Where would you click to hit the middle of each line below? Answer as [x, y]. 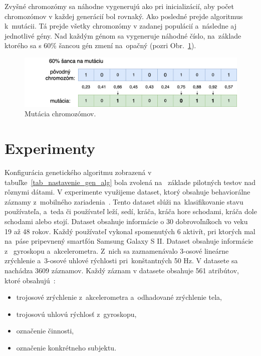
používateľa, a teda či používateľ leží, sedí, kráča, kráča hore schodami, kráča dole [131, 211]
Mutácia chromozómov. [60, 114]
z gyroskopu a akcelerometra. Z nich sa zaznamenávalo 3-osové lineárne [117, 250]
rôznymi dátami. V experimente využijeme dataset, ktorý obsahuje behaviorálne [127, 192]
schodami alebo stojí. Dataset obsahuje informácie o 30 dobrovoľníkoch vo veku [126, 221]
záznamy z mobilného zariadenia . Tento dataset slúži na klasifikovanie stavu [124, 201]
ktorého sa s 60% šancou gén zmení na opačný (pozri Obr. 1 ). [100, 45]
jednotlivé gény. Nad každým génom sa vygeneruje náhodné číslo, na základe [123, 35]
